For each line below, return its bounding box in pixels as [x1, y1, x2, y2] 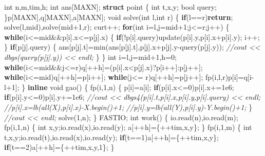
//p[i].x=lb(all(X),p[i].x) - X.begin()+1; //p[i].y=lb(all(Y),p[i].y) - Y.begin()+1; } [4, 101, 253, 112]
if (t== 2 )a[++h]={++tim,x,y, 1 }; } [4, 142, 115, 152]
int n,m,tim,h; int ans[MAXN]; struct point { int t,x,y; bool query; [4, 2, 217, 12]
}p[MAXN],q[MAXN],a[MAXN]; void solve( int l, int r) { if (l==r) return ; [4, 11, 233, 22]
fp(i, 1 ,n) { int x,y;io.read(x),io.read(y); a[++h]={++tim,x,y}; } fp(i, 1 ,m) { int [4, 122, 252, 132]
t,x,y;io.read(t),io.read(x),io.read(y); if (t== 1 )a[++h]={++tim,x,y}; [4, 131, 219, 142]
